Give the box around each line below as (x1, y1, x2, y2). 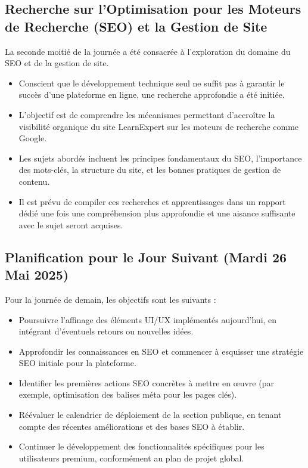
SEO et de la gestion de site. (5, 57, 109, 69)
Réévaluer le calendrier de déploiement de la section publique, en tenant (18, 408, 282, 421)
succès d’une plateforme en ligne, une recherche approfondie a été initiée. (18, 88, 285, 101)
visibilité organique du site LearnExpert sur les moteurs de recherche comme (18, 120, 299, 132)
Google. (18, 132, 47, 144)
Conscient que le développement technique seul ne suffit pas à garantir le (18, 76, 285, 89)
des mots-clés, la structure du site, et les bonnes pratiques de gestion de (18, 163, 281, 176)
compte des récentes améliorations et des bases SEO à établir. (18, 420, 245, 432)
